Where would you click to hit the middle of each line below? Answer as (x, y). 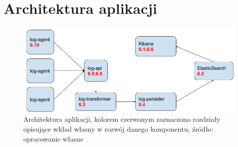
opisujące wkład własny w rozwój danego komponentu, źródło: (119, 128)
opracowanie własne (53, 138)
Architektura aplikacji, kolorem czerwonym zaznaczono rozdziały (122, 119)
